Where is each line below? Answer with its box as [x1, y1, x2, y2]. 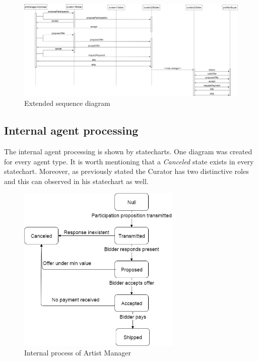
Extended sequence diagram [24, 98, 110, 108]
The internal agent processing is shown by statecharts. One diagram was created [4, 146, 252, 156]
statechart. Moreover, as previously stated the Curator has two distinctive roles [4, 166, 249, 176]
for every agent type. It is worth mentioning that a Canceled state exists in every [4, 156, 254, 166]
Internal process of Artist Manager [24, 347, 131, 358]
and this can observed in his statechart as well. [4, 175, 149, 186]
